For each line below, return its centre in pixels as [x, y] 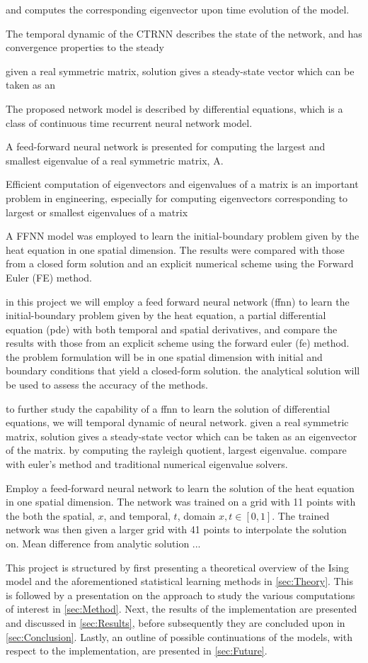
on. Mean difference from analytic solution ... [103, 543]
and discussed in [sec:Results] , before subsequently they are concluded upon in [176, 622]
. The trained [301, 515]
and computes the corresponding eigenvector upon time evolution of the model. [178, 9]
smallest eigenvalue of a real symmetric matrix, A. [115, 160]
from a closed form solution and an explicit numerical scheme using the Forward [180, 263]
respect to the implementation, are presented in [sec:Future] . [137, 651]
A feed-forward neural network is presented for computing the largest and [166, 146]
